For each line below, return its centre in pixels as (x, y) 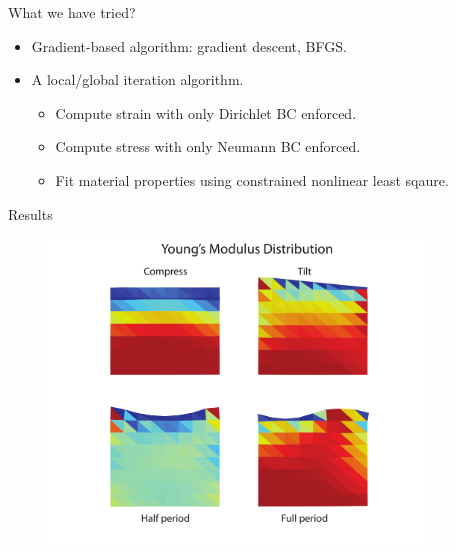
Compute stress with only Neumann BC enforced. (208, 146)
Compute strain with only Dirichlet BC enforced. (206, 112)
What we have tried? (72, 12)
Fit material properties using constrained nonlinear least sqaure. (252, 179)
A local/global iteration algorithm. (137, 79)
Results (30, 213)
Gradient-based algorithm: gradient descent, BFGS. (189, 45)
